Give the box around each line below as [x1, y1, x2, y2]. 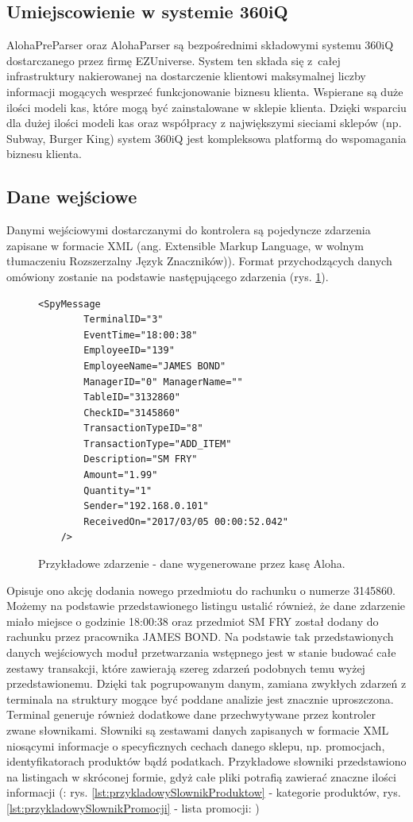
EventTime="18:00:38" [83, 329, 198, 341]
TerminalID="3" [83, 314, 164, 326]
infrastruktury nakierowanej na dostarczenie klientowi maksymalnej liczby [6, 68, 366, 84]
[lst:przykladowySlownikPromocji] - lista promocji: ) [6, 799, 260, 816]
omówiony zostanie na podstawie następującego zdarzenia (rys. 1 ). [6, 268, 329, 284]
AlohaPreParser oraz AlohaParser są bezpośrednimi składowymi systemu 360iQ [6, 37, 394, 53]
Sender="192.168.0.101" [83, 500, 209, 512]
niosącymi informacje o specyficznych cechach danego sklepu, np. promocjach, [6, 737, 385, 754]
